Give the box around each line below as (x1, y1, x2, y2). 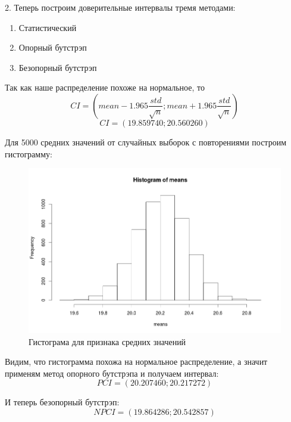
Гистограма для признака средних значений (29, 335, 186, 347)
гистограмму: (5, 147, 52, 160)
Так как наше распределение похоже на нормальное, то (5, 81, 205, 94)
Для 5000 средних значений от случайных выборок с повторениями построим (5, 135, 286, 148)
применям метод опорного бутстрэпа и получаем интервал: (5, 367, 219, 379)
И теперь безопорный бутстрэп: (5, 396, 120, 408)
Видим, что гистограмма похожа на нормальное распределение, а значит (5, 355, 268, 368)
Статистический (18, 21, 77, 33)
